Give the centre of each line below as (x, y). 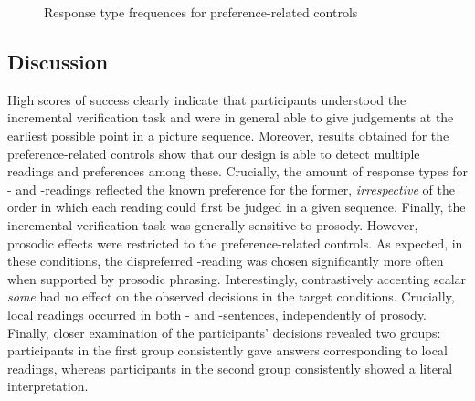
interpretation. (48, 386)
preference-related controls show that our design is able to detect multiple (214, 153)
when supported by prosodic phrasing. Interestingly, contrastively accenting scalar (237, 278)
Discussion (58, 61)
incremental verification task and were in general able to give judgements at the (231, 117)
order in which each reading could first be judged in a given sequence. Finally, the (237, 207)
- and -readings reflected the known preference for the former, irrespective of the (231, 189)
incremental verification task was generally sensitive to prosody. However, (213, 224)
